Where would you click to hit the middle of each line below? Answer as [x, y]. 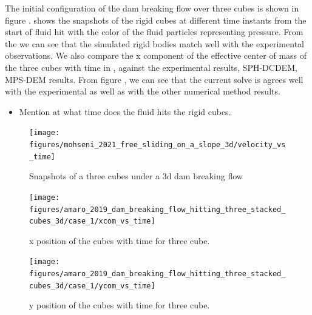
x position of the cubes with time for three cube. [120, 240]
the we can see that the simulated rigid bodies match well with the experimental [154, 43]
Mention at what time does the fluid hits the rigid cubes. [125, 111]
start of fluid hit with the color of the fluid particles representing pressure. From [154, 32]
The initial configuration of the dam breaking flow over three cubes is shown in [152, 8]
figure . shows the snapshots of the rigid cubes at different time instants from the [156, 20]
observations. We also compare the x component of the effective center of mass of [156, 55]
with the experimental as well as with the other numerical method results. [143, 91]
